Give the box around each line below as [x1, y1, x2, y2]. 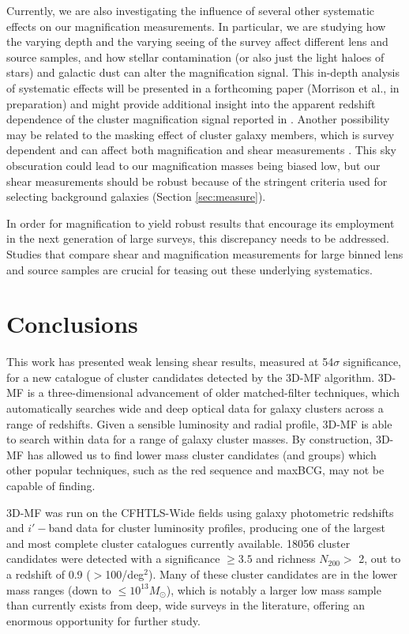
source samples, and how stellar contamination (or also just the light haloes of [6, 48, 385, 65]
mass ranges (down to [6, 581, 111, 598]
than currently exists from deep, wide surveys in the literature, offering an [6, 597, 366, 613]
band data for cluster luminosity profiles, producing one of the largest [48, 519, 385, 536]
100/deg [105, 565, 144, 582]
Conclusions [6, 308, 138, 340]
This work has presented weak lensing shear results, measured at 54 [6, 353, 334, 370]
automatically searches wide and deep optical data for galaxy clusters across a [6, 400, 384, 416]
